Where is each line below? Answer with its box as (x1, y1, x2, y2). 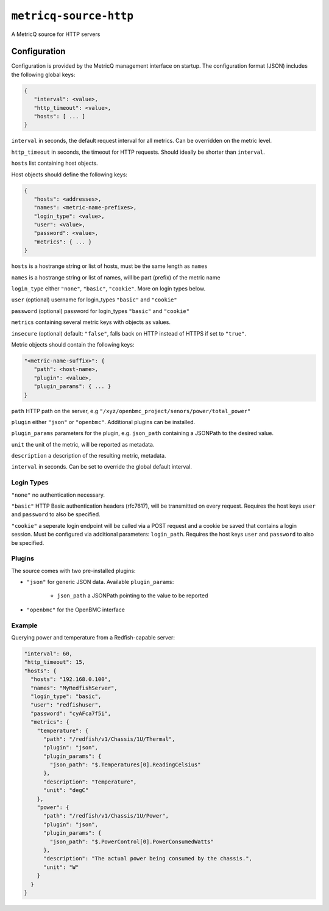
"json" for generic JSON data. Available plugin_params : (26, 578, 174, 586)
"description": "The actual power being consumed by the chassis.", (43, 855, 253, 862)
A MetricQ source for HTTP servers (11, 31, 101, 38)
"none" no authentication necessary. (11, 491, 105, 499)
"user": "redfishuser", (30, 702, 102, 708)
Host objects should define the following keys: (11, 171, 128, 178)
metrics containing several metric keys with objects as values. (11, 319, 171, 326)
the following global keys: (11, 71, 76, 78)
